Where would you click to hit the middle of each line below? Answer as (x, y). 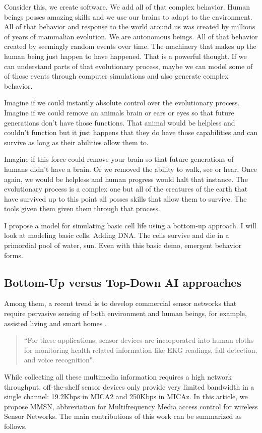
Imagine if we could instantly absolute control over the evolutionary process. (122, 103)
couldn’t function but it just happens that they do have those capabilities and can (131, 132)
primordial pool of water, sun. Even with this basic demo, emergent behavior (123, 245)
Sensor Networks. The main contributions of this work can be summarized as (123, 416)
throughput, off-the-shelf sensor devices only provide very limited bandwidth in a (129, 386)
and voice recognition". (59, 360)
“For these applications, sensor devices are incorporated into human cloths (139, 340)
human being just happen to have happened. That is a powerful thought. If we (125, 56)
